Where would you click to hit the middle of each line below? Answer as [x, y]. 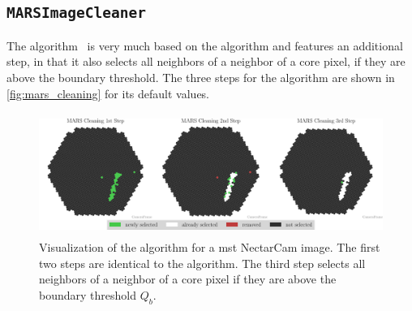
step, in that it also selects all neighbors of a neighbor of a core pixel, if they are [206, 61]
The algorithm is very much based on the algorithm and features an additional [205, 45]
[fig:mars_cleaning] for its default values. [108, 93]
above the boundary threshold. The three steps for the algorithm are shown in [201, 77]
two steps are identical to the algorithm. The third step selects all [202, 263]
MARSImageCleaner [76, 13]
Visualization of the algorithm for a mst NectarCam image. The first [210, 246]
